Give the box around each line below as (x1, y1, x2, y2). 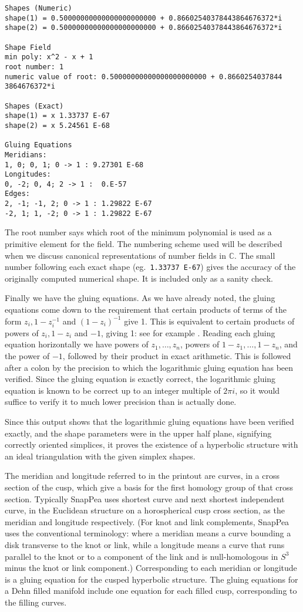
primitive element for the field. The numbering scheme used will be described (5, 238, 282, 250)
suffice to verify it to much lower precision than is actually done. (5, 395, 237, 408)
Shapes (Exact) (5, 102, 64, 110)
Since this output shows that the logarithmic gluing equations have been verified (5, 415, 294, 427)
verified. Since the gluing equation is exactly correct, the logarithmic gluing (5, 373, 276, 385)
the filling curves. (5, 596, 67, 608)
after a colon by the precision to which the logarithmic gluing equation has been (5, 361, 294, 373)
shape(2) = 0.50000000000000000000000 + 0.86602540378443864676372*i (5, 23, 282, 32)
